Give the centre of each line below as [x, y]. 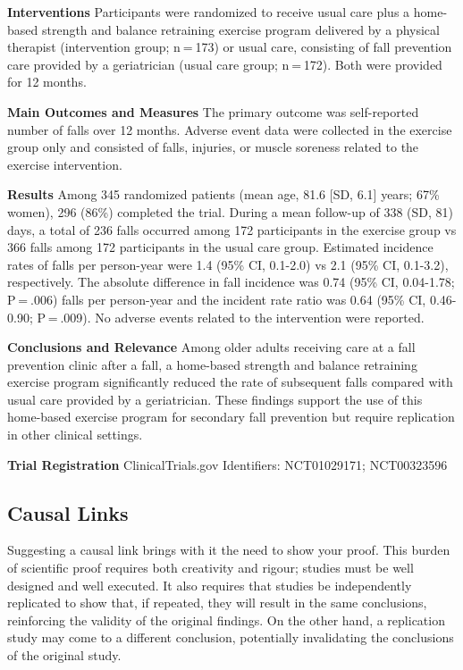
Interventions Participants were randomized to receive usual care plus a [209, 12]
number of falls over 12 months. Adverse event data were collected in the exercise [230, 129]
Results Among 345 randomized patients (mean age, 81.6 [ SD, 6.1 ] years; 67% [223, 194]
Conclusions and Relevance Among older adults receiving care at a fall [211, 347]
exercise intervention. [65, 164]
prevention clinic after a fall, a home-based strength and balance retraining [212, 364]
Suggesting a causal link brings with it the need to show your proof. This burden [229, 550]
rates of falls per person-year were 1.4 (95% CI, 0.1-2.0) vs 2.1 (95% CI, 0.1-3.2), [228, 264]
